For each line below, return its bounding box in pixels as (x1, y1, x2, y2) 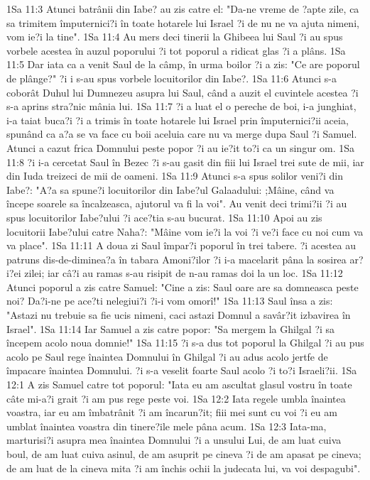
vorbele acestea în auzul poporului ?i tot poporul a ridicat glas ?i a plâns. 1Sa (6, 43, 346, 58)
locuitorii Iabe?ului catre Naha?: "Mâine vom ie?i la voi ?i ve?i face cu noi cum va (6, 224, 364, 239)
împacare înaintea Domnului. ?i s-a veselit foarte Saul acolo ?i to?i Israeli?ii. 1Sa (6, 363, 357, 378)
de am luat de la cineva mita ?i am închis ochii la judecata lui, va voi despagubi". (6, 460, 361, 475)
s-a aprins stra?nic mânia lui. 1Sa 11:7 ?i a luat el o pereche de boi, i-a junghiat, (6, 99, 357, 114)
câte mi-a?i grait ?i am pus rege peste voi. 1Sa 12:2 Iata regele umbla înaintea (6, 391, 346, 405)
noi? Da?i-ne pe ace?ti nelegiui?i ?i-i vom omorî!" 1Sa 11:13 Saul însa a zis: (6, 293, 333, 308)
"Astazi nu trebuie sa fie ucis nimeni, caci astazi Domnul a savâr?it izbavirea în (6, 307, 351, 322)
